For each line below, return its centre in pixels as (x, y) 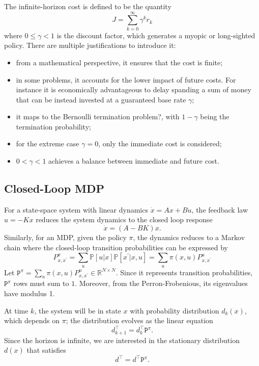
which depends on (32, 320)
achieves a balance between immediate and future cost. (134, 161)
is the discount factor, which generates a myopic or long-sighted (156, 35)
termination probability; (53, 126)
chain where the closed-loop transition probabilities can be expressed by (116, 247)
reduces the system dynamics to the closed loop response (124, 219)
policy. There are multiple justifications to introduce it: (90, 45)
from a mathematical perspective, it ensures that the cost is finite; (119, 62)
